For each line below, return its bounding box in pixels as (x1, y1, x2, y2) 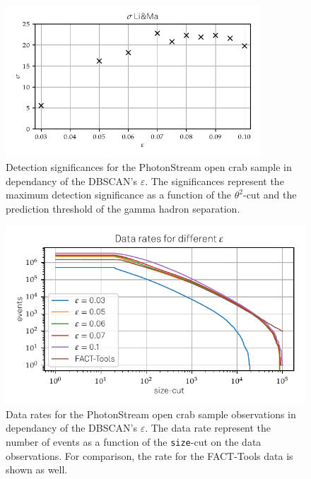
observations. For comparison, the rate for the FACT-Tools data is (6, 448, 293, 463)
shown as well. (6, 462, 68, 477)
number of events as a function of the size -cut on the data (6, 434, 262, 449)
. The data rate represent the (145, 420, 271, 435)
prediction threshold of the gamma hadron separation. (6, 201, 240, 216)
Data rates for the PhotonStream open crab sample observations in (6, 406, 296, 421)
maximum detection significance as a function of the (6, 187, 232, 202)
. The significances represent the (145, 173, 284, 188)
